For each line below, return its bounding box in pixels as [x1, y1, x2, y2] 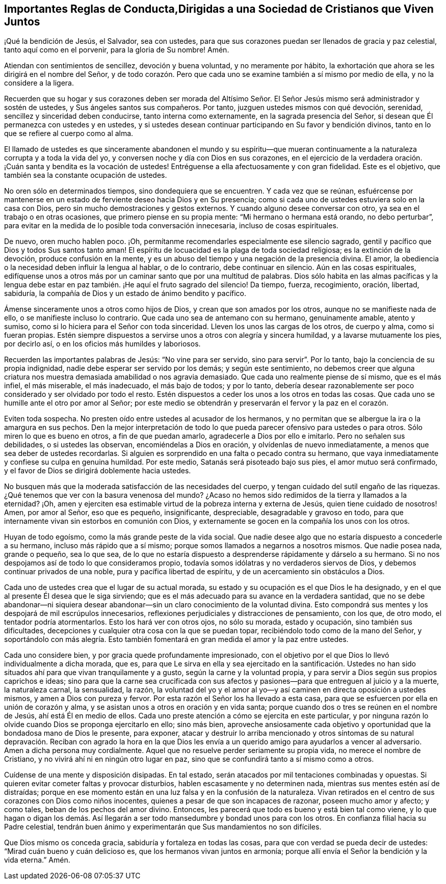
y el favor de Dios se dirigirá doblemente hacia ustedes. [4, 466, 191, 475]
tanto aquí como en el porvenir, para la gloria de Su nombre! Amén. [4, 45, 229, 55]
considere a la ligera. [4, 78, 74, 88]
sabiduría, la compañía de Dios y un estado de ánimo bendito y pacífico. [4, 289, 247, 298]
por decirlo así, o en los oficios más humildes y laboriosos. [4, 339, 201, 349]
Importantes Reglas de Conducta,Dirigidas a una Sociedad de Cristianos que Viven [4, 3, 434, 15]
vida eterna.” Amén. [4, 855, 70, 865]
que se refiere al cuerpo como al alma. [4, 129, 134, 138]
